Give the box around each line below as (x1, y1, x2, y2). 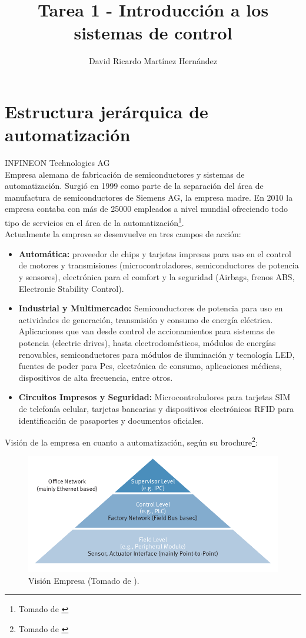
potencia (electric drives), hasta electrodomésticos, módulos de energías (18, 337, 276, 348)
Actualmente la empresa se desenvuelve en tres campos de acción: (5, 228, 241, 240)
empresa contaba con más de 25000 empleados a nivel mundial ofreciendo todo (5, 202, 288, 215)
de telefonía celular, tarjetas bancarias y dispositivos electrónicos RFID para (18, 402, 294, 414)
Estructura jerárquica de (5, 99, 208, 123)
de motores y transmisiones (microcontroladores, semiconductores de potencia (18, 259, 299, 271)
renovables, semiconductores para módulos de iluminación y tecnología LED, (18, 348, 295, 360)
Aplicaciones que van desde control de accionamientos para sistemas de (18, 325, 275, 337)
